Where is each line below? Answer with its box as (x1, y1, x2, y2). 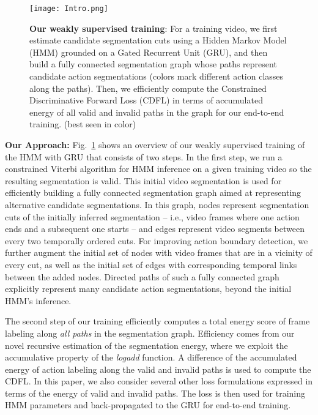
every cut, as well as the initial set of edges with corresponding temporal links (5, 258, 297, 271)
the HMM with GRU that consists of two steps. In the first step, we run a (5, 150, 283, 163)
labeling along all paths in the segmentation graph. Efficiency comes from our (5, 326, 295, 339)
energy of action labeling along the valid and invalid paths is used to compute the (5, 362, 311, 375)
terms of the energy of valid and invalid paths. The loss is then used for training (5, 386, 306, 399)
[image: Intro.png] (29, 4, 108, 13)
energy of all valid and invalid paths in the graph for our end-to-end (29, 105, 284, 118)
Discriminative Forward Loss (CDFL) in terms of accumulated (29, 94, 263, 107)
